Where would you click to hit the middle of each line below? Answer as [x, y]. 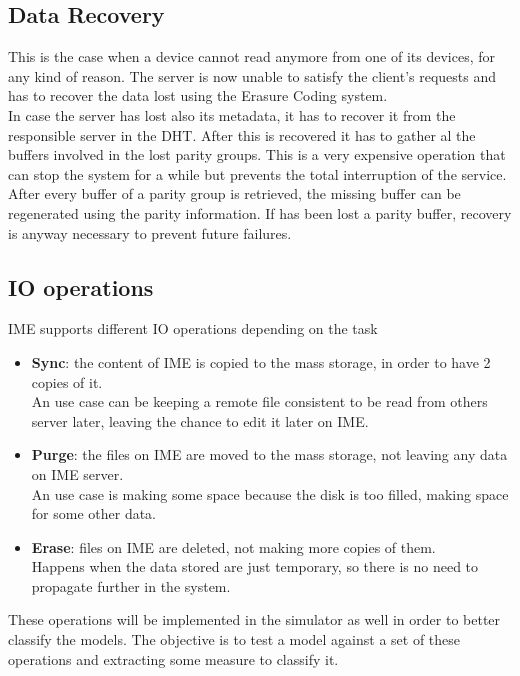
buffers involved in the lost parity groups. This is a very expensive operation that [257, 154]
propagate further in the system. [131, 585]
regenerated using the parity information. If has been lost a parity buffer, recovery [260, 212]
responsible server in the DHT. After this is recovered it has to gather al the [242, 134]
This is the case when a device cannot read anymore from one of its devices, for [251, 56]
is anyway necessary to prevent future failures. [150, 232]
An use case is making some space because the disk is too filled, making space [270, 493]
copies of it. [67, 381]
